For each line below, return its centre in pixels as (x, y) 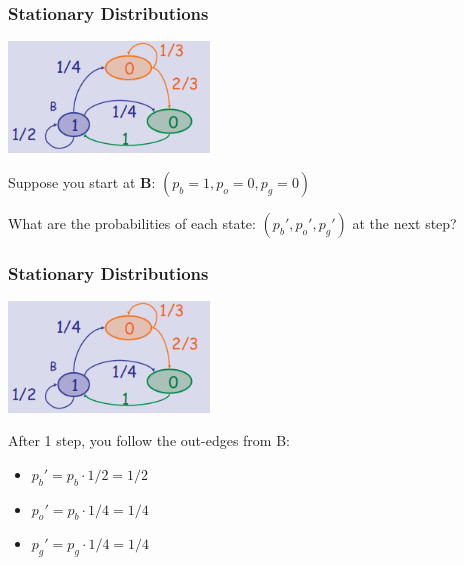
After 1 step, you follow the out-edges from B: (149, 440)
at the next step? (404, 223)
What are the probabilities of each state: (132, 223)
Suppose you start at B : (82, 182)
